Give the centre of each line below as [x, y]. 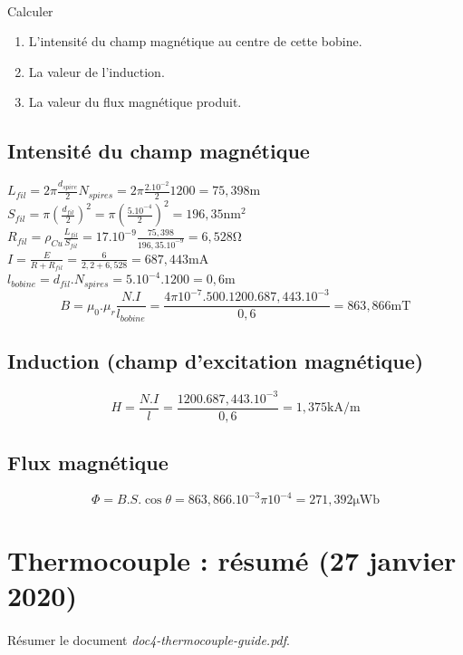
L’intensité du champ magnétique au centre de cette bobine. [195, 41]
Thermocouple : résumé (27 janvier [232, 559]
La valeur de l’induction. [96, 71]
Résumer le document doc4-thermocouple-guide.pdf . [149, 639]
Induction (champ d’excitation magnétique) [216, 361]
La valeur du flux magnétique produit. [135, 102]
